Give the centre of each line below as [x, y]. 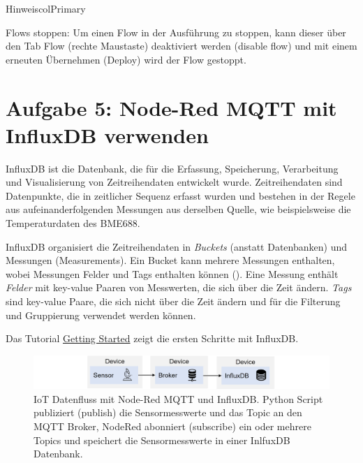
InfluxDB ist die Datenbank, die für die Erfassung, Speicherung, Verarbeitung [172, 168]
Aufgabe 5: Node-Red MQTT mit [171, 107]
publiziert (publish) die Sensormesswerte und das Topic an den [168, 412]
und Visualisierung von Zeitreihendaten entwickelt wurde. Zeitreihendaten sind [174, 182]
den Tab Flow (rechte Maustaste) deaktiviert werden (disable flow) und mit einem [181, 46]
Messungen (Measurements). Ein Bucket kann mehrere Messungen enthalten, [170, 260]
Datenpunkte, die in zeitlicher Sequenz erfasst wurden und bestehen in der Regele [180, 195]
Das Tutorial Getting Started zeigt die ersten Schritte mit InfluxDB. [152, 338]
